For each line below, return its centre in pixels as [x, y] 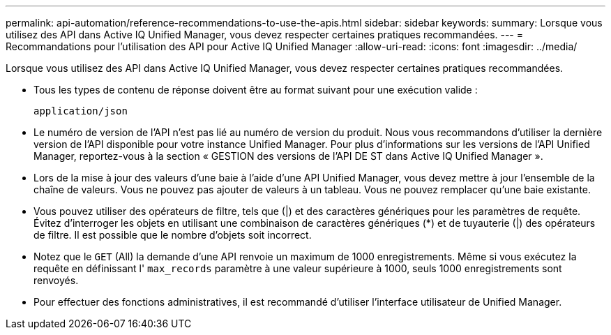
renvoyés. [56, 280]
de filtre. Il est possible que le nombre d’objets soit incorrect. [173, 235]
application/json [81, 111]
